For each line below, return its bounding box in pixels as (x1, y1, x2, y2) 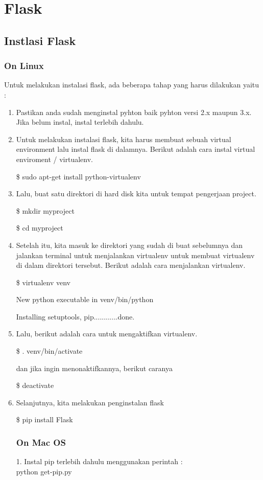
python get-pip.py (16, 466, 72, 476)
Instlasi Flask (4, 32, 76, 48)
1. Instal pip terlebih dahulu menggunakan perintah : (16, 456, 183, 467)
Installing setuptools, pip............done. (16, 311, 135, 322)
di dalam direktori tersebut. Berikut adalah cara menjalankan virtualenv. (16, 260, 246, 270)
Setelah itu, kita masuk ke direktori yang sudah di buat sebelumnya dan (16, 239, 243, 250)
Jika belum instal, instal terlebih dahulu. (16, 117, 144, 127)
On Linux (4, 59, 44, 72)
